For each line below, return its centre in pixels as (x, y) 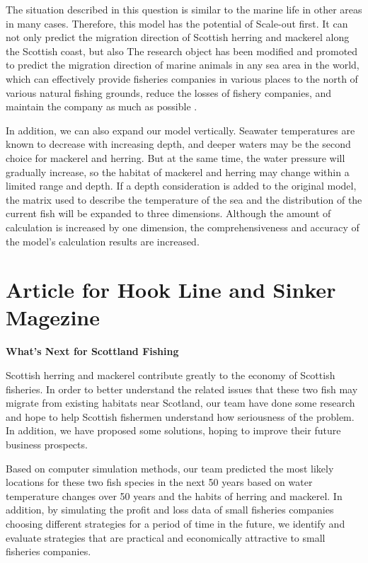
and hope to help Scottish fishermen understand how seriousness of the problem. (180, 416)
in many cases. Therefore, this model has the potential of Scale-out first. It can (177, 23)
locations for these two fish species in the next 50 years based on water (159, 482)
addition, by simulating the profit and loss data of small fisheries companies (170, 510)
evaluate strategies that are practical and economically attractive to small (166, 537)
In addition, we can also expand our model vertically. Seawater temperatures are (180, 130)
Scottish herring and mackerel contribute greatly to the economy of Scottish (171, 375)
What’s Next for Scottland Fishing (92, 351)
